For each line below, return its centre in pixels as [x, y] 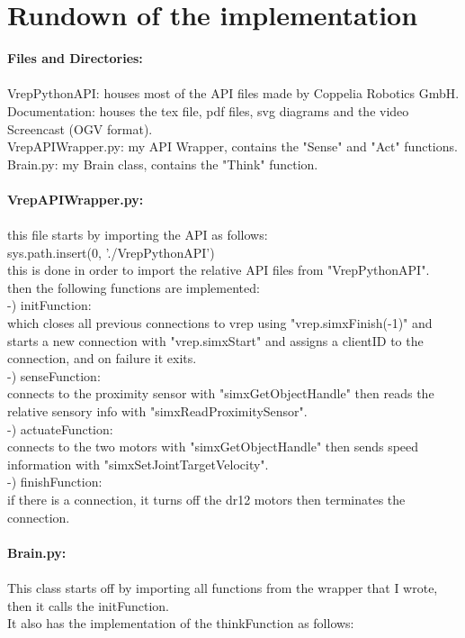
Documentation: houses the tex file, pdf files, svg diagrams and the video [208, 110]
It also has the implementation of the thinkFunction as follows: [181, 623]
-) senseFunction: [54, 375]
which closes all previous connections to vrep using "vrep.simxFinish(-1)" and [220, 323]
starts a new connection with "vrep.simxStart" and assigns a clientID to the [215, 340]
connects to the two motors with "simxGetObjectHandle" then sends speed [213, 447]
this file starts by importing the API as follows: [138, 235]
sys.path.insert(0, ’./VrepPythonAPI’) [111, 252]
